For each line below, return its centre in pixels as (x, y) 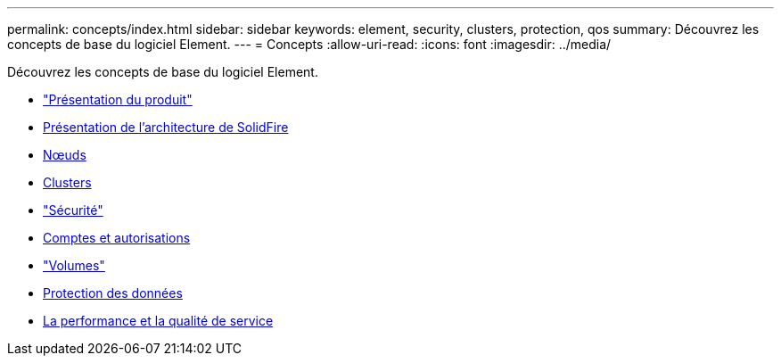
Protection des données (113, 293)
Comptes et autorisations (117, 238)
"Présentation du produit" (118, 99)
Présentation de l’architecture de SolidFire (166, 127)
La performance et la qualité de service (158, 321)
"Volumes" (74, 265)
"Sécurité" (73, 210)
